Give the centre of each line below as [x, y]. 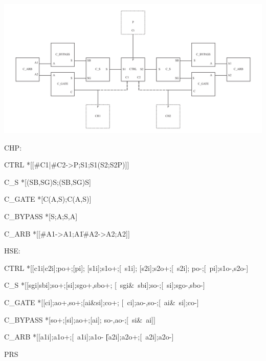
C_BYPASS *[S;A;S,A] [41, 216]
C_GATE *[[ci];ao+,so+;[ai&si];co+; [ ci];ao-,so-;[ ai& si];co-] [102, 302]
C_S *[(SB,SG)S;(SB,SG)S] [48, 182]
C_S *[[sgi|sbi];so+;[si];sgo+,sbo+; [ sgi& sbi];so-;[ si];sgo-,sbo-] [105, 285]
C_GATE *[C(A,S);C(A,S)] [48, 199]
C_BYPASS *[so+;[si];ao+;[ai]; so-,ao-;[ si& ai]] [80, 319]
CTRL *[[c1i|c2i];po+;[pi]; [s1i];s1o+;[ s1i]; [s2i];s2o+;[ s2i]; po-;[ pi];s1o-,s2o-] [126, 268]
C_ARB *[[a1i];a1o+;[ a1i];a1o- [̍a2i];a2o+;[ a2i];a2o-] [89, 337]
